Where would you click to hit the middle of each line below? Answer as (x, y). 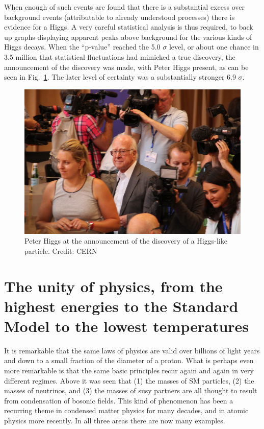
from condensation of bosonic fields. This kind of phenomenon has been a (119, 400)
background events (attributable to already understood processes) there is (120, 17)
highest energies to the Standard (121, 306)
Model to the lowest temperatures (127, 326)
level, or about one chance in (214, 47)
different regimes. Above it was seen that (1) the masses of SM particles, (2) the (129, 380)
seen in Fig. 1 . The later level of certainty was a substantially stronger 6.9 (120, 77)
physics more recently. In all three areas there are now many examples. (115, 420)
